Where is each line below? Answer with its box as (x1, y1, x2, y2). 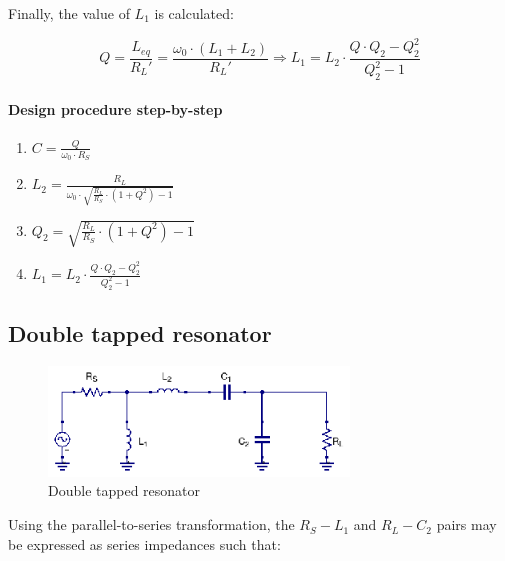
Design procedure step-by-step (8, 98, 223, 119)
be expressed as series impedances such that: (8, 533, 281, 554)
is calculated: (154, 3, 234, 23)
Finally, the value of (8, 3, 130, 23)
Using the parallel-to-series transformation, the (8, 514, 295, 535)
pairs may (436, 514, 497, 535)
